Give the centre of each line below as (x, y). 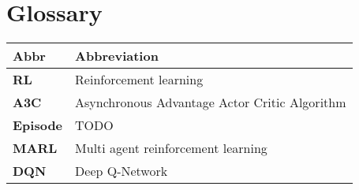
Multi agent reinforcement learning (171, 148)
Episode (38, 125)
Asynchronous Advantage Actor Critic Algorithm (211, 102)
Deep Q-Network (122, 171)
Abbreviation (117, 56)
